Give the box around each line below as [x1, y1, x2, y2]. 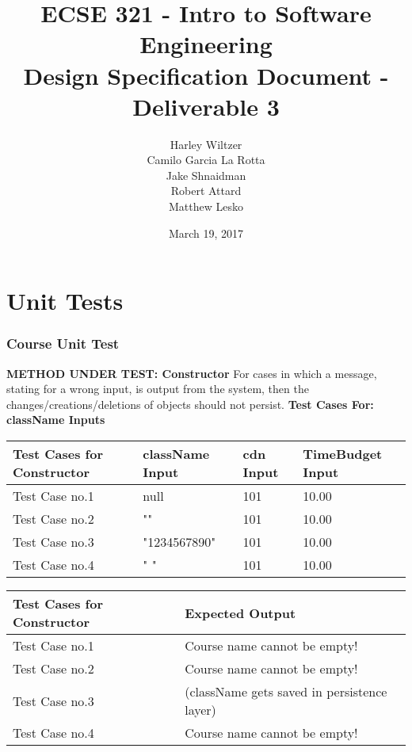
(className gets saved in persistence [185, 682, 387, 701]
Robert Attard [170, 182, 242, 199]
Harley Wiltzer [170, 136, 242, 152]
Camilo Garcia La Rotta [147, 151, 265, 168]
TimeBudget [303, 445, 383, 464]
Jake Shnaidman [166, 166, 246, 183]
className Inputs [6, 411, 105, 428]
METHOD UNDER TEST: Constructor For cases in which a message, [6, 365, 377, 381]
